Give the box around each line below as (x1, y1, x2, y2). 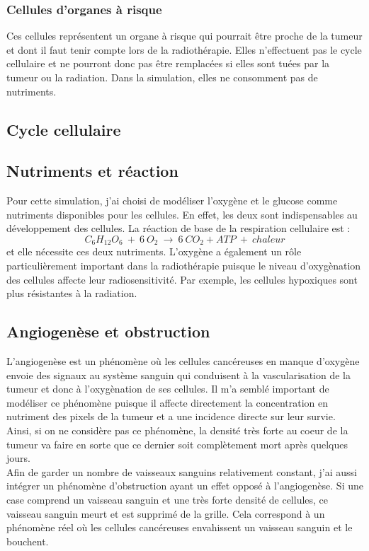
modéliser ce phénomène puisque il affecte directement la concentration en (6, 395, 329, 410)
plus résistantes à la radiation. (6, 286, 137, 301)
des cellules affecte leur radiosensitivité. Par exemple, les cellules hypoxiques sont (6, 272, 358, 286)
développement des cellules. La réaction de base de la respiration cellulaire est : (6, 221, 351, 236)
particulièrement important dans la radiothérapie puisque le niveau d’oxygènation (6, 258, 361, 272)
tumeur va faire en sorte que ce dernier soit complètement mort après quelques (6, 436, 348, 451)
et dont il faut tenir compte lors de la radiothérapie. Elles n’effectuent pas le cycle (6, 42, 362, 57)
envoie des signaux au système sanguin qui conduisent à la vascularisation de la (6, 367, 351, 382)
